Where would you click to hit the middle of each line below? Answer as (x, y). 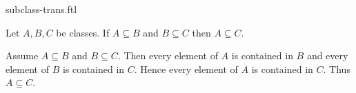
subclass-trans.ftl (41, 9)
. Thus (337, 69)
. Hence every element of (186, 69)
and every (327, 55)
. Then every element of (168, 55)
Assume (22, 55)
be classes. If (83, 32)
